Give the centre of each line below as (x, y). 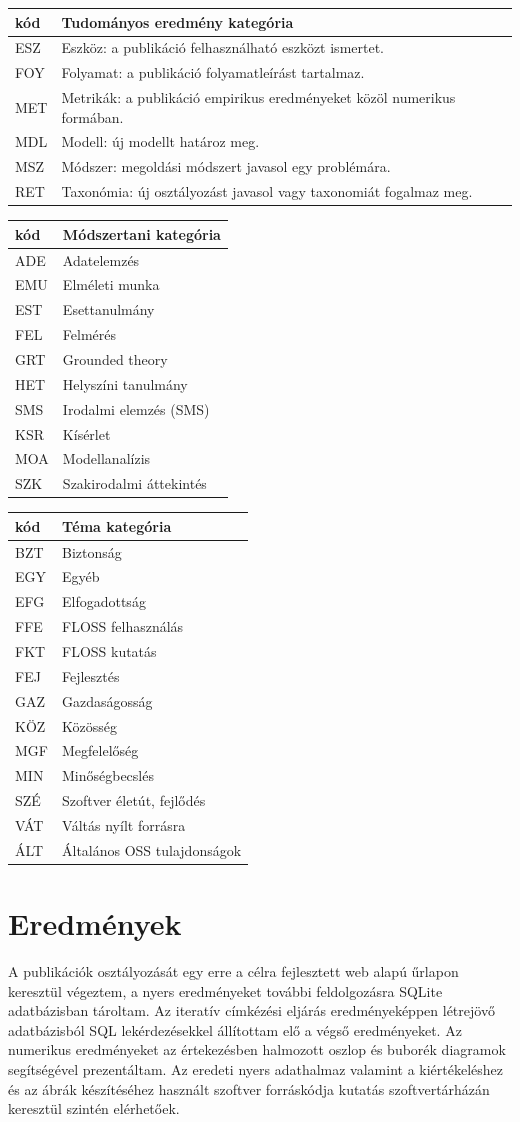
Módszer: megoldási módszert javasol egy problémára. (226, 166)
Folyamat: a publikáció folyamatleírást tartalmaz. (213, 72)
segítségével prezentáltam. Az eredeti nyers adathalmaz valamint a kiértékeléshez (256, 1068)
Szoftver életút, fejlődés (133, 800)
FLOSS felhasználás (122, 626)
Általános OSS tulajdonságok (151, 849)
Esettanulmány (108, 309)
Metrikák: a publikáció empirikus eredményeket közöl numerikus (258, 97)
